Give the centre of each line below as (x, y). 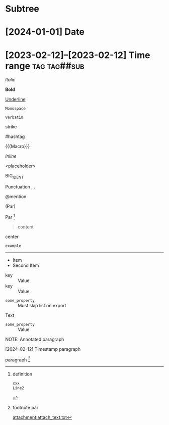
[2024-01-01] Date (45, 32)
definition (22, 374)
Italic (10, 80)
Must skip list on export (42, 305)
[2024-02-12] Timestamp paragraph (43, 349)
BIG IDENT (15, 176)
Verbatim (14, 117)
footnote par (25, 408)
